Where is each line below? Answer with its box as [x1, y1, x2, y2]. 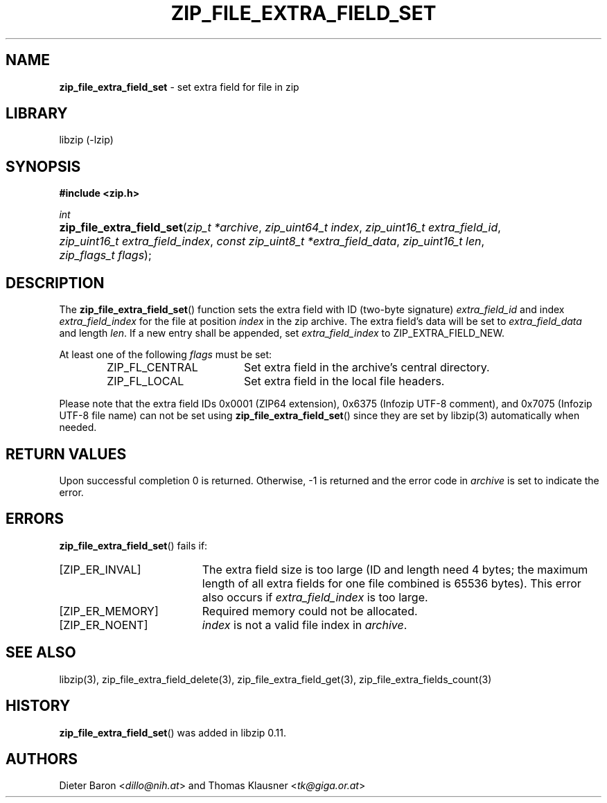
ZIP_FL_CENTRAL [107, 360, 198, 375]
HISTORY [6, 697, 71, 715]
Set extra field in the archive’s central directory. [243, 360, 490, 375]
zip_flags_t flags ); [59, 248, 152, 263]
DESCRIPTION [6, 274, 105, 292]
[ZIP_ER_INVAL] [59, 562, 141, 576]
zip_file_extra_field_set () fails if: [59, 539, 208, 551]
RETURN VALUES [6, 445, 127, 463]
